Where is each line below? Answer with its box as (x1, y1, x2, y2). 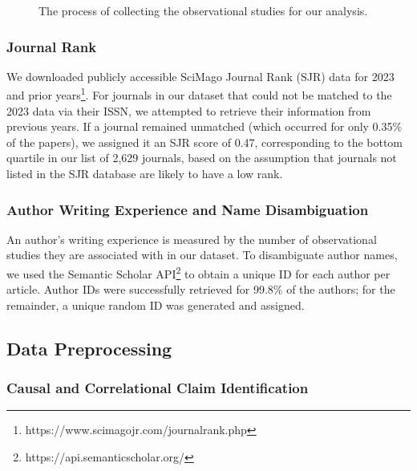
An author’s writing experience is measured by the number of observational (6, 230, 377, 247)
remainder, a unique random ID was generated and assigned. (6, 296, 305, 313)
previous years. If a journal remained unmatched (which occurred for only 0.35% (6, 118, 403, 135)
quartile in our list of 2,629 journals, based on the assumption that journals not (6, 149, 397, 166)
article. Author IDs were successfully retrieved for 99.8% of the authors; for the (6, 281, 395, 298)
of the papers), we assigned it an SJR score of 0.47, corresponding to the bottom (6, 133, 403, 150)
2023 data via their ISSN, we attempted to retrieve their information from (6, 102, 371, 119)
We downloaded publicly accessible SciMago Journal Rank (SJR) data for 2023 (6, 67, 395, 84)
